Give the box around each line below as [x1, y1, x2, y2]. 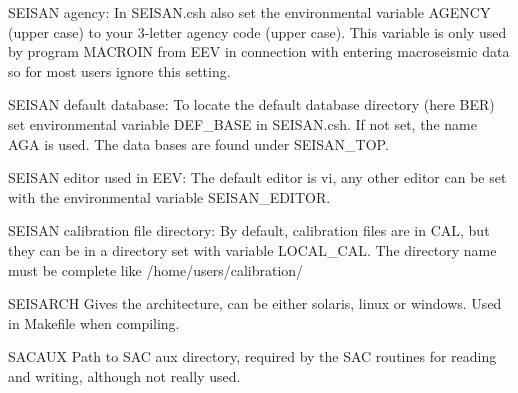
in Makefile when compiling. [8, 312, 180, 333]
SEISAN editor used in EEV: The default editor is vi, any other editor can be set [8, 167, 507, 188]
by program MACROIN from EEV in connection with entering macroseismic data [8, 41, 510, 62]
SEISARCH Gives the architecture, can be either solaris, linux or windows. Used [8, 293, 502, 314]
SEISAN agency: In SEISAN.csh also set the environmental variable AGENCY [8, 2, 491, 22]
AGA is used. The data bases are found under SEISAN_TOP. [8, 133, 389, 154]
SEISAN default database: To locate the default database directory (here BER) [8, 94, 495, 115]
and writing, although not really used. [8, 365, 241, 386]
